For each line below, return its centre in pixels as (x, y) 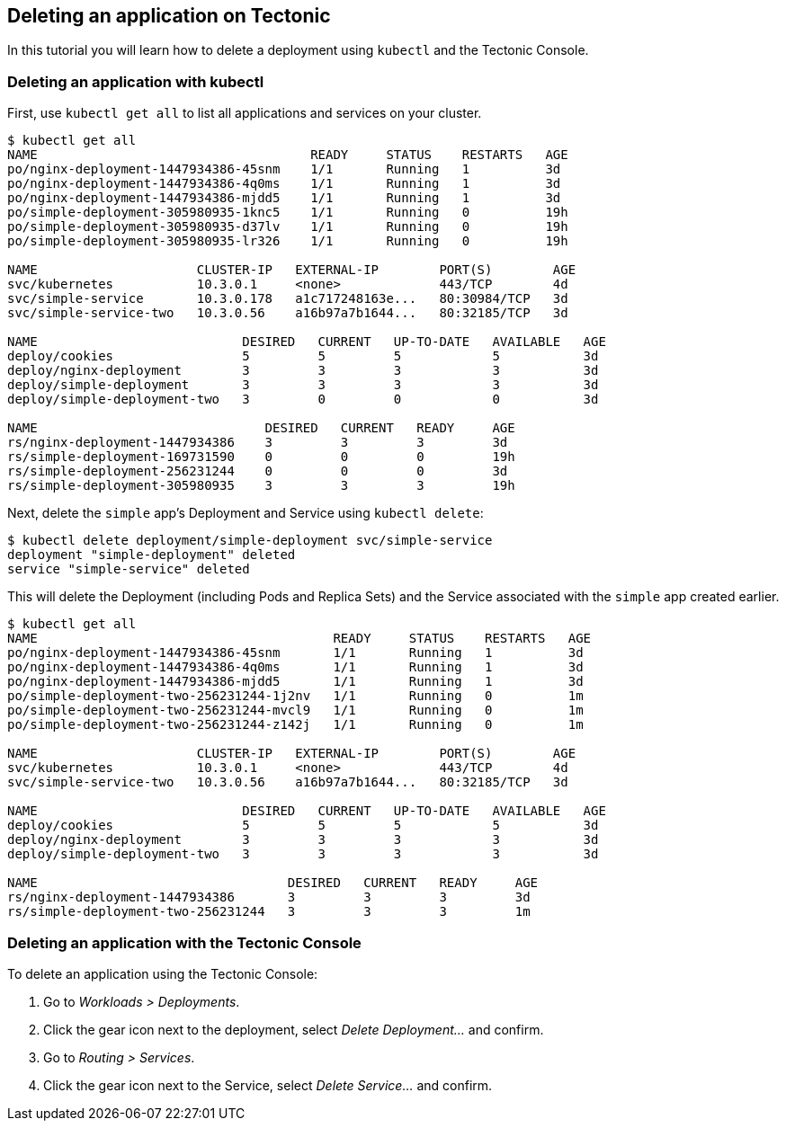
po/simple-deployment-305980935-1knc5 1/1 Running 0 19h (288, 213)
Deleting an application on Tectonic (169, 16)
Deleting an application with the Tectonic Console (184, 942)
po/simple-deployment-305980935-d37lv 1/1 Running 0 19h (288, 227)
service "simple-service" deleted (129, 569)
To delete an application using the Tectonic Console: (163, 973)
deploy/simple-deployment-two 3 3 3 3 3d (303, 854)
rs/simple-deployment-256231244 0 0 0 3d (258, 471)
